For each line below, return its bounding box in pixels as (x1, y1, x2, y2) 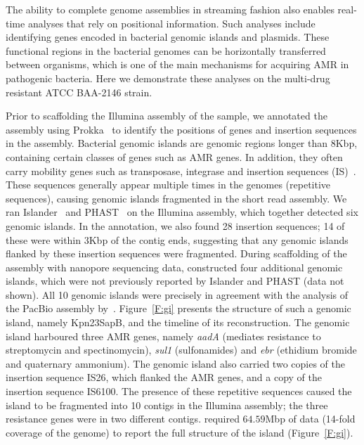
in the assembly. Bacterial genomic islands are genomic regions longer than (6, 136, 328, 150)
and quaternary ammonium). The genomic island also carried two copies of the (6, 356, 345, 370)
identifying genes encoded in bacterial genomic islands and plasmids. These (6, 30, 330, 44)
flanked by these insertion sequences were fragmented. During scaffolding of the (6, 246, 347, 261)
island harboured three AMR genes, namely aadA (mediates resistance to (6, 328, 321, 343)
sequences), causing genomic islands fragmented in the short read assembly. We (6, 191, 347, 205)
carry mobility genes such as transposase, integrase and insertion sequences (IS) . (6, 163, 356, 178)
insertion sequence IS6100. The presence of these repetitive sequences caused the (6, 384, 352, 399)
